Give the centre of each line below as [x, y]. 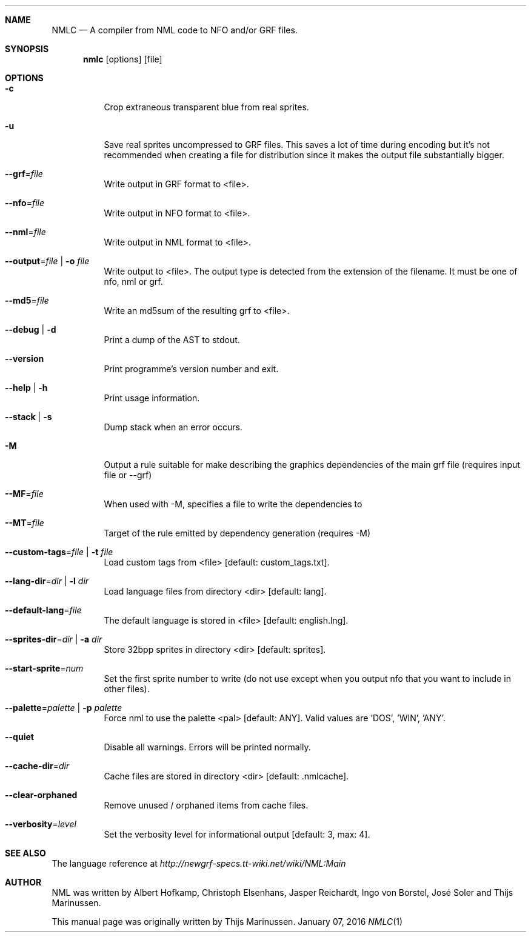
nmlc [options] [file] [123, 59]
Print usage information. [152, 398]
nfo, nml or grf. [133, 282]
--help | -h [26, 388]
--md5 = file [27, 300]
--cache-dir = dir [37, 766]
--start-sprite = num [44, 668]
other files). [127, 689]
